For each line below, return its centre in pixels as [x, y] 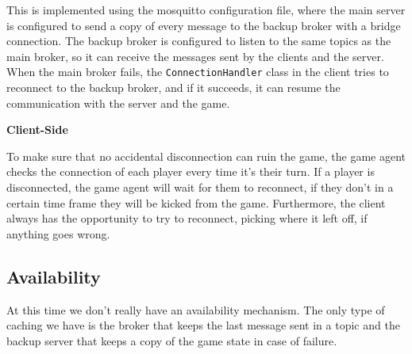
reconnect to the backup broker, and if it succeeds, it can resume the [173, 88]
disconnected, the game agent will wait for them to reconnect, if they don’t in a [200, 187]
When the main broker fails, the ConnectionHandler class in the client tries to [198, 72]
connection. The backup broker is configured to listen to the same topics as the [199, 41]
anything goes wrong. [58, 233]
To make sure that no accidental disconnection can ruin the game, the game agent [206, 156]
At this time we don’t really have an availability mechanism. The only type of [196, 309]
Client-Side [37, 129]
